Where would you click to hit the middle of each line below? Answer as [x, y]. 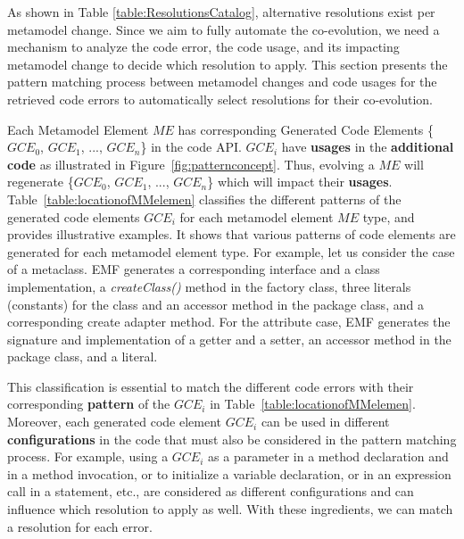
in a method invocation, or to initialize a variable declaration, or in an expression [229, 473]
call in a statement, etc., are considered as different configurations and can [211, 491]
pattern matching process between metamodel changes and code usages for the [222, 82]
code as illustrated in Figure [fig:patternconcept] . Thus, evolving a [191, 164]
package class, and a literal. [83, 357]
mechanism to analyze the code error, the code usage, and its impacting [203, 47]
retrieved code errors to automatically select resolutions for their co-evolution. [220, 99]
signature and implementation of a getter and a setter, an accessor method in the [229, 339]
